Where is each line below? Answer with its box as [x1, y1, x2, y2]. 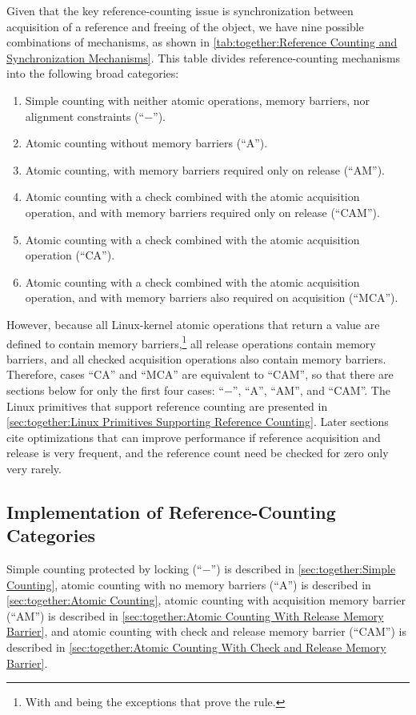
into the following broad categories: [6, 65, 179, 82]
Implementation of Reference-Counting [6, 499, 336, 524]
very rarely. [6, 460, 62, 476]
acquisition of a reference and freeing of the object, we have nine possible [6, 18, 364, 34]
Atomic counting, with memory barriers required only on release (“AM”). [25, 161, 385, 178]
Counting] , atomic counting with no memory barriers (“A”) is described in [6, 576, 371, 592]
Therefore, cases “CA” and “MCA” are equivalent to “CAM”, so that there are [6, 366, 394, 383]
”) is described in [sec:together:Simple [210, 560, 396, 577]
